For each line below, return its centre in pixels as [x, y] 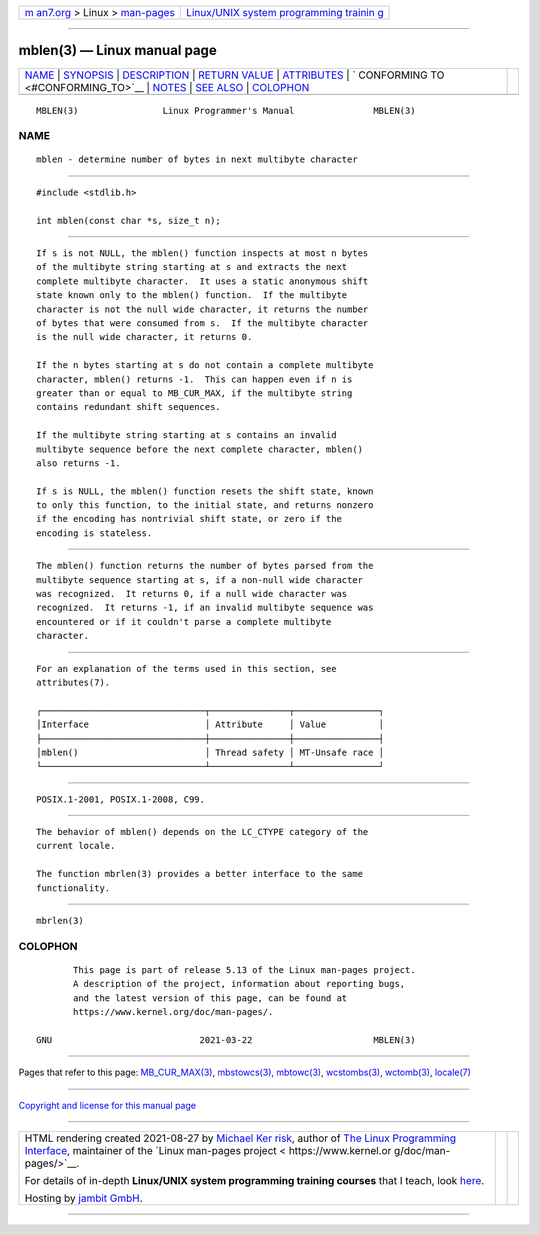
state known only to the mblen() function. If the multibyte [192, 295]
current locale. [76, 846]
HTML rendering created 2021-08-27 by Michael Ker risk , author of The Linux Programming [240, 1138]
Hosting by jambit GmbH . [84, 1198]
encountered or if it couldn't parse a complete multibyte [184, 621]
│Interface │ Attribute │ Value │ [210, 724]
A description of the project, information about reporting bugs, [239, 984]
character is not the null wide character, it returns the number [202, 309]
